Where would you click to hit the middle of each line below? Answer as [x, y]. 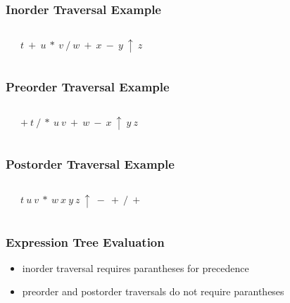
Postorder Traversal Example [90, 164]
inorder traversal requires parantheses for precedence [135, 267]
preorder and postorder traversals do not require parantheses [153, 291]
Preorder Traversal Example [88, 87]
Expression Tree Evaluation [85, 241]
